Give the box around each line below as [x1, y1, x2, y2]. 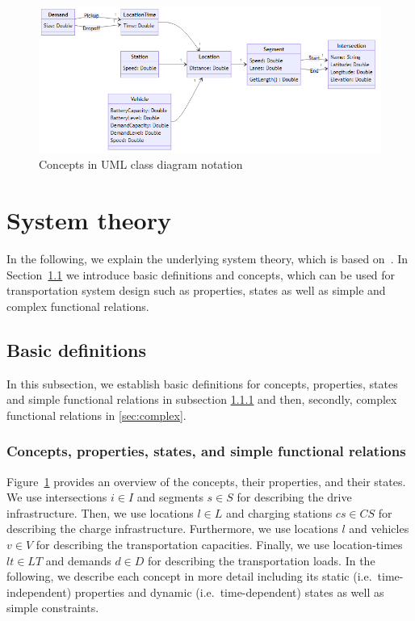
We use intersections [6, 489, 107, 506]
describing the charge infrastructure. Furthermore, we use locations [6, 520, 338, 537]
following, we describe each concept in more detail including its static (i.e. [6, 568, 372, 585]
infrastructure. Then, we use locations [6, 504, 194, 521]
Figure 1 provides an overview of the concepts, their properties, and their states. [6, 472, 406, 489]
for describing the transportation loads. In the [148, 552, 375, 569]
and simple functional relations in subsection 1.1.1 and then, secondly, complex [6, 391, 397, 408]
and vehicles [349, 520, 409, 537]
